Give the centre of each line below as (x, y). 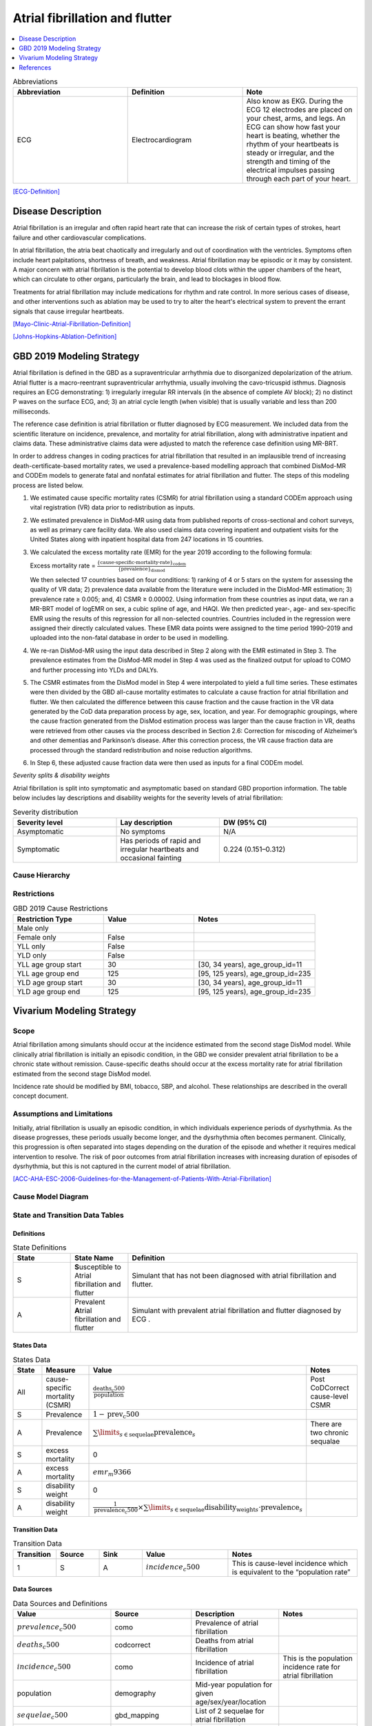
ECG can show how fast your (293, 127)
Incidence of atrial (225, 1662)
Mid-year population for (234, 1685)
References (35, 67)
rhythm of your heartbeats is (292, 144)
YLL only (31, 946)
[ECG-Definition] (36, 192)
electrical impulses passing (290, 171)
